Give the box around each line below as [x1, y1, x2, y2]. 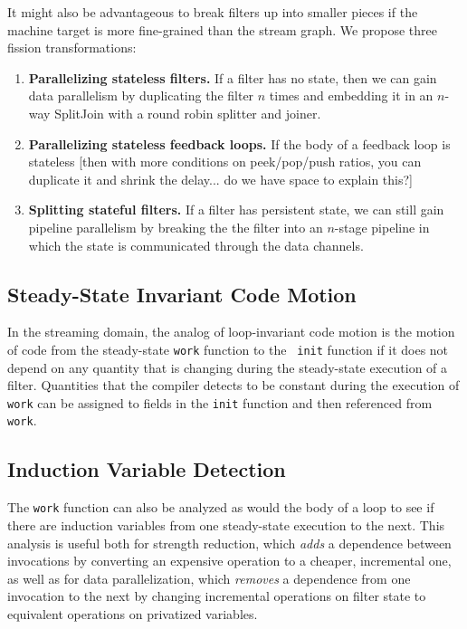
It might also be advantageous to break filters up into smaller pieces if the [7, 3, 418, 21]
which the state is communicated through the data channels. [28, 235, 364, 254]
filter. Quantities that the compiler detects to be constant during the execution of [7, 376, 460, 395]
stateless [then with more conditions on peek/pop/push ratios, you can [28, 152, 422, 171]
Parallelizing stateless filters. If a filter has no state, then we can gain [28, 68, 437, 87]
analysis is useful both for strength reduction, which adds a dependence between [7, 533, 452, 552]
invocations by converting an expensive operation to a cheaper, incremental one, [7, 551, 452, 570]
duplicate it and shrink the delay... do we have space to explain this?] [28, 169, 413, 188]
